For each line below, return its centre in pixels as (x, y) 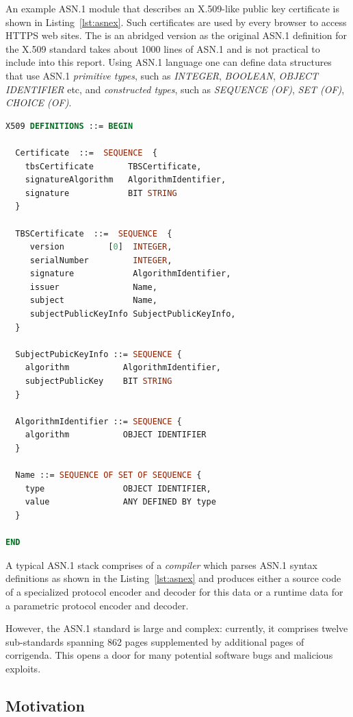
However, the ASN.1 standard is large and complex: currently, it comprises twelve (177, 628)
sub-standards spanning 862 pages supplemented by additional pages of (155, 641)
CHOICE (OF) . (39, 102)
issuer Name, (93, 287)
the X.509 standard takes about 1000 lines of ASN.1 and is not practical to (163, 48)
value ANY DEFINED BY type (120, 502)
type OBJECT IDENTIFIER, (118, 488)
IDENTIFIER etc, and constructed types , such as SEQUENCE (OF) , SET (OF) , (175, 89)
